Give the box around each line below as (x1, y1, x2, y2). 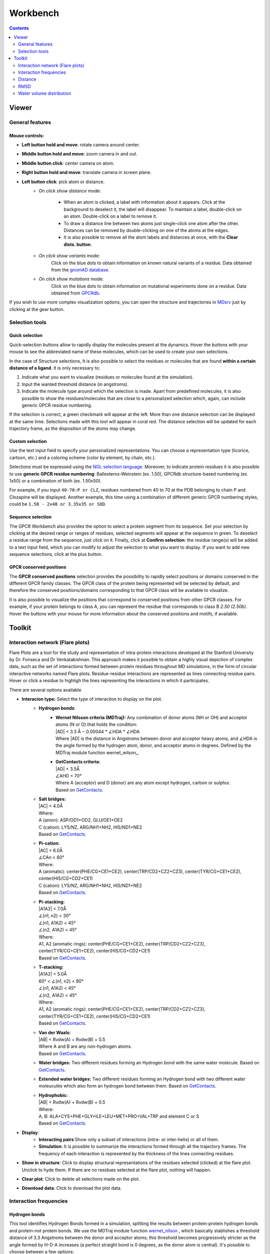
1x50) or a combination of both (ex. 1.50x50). (9, 478, 102, 484)
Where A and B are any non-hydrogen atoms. (38, 1043, 132, 1049)
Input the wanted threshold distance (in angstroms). (21, 381, 128, 387)
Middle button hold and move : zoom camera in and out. (21, 151, 137, 157)
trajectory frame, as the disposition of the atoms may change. (9, 425, 136, 431)
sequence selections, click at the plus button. (9, 551, 102, 557)
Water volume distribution (18, 90, 71, 96)
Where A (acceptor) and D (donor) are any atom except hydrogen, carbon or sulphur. (55, 780, 231, 786)
